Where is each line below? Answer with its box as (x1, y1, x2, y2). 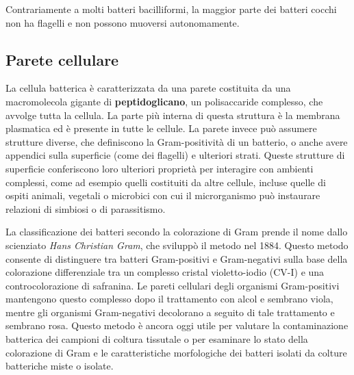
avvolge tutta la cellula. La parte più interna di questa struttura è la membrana (5, 107, 340, 122)
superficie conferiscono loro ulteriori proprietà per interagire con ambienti (5, 161, 314, 175)
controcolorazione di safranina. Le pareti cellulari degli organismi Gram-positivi (5, 278, 340, 292)
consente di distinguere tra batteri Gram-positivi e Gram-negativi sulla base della (5, 251, 348, 266)
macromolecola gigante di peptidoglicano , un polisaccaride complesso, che (5, 94, 323, 108)
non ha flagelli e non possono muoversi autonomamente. (5, 15, 240, 29)
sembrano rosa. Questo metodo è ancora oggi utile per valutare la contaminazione (5, 318, 349, 333)
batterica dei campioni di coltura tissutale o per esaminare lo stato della (5, 332, 308, 346)
